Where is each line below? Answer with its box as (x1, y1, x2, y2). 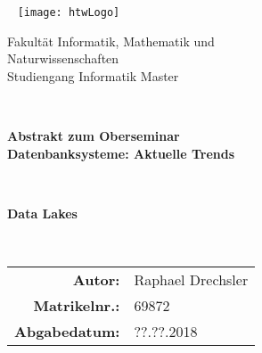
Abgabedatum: (14, 321, 120, 341)
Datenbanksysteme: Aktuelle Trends (7, 144, 235, 162)
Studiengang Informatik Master (7, 66, 179, 85)
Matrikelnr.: (33, 295, 120, 316)
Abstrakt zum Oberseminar (7, 127, 180, 145)
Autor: (72, 269, 120, 290)
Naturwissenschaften (7, 49, 119, 68)
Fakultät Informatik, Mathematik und (7, 31, 215, 50)
